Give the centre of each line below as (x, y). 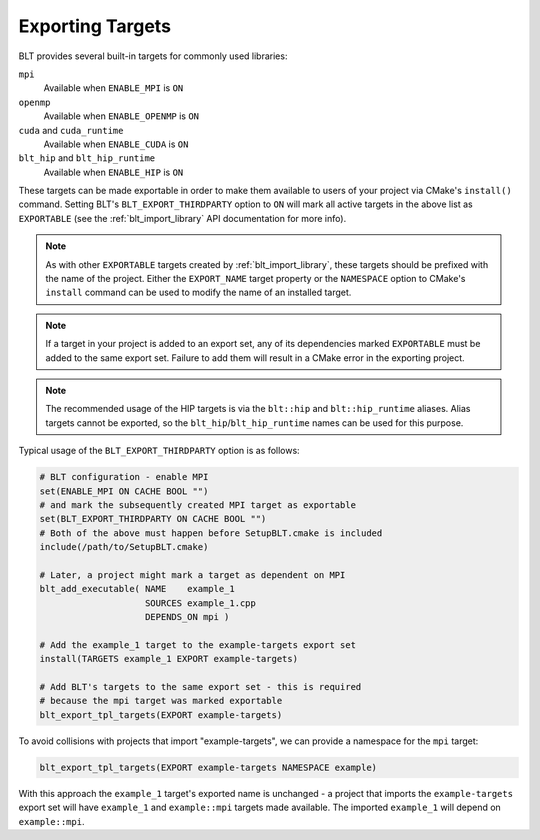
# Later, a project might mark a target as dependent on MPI (192, 574)
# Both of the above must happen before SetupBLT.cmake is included (211, 533)
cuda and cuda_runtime (71, 130)
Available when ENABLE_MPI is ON (113, 88)
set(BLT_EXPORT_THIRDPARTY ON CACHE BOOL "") (153, 519)
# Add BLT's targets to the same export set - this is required (200, 686)
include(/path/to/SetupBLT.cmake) (124, 547)
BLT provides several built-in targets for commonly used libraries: (153, 56)
